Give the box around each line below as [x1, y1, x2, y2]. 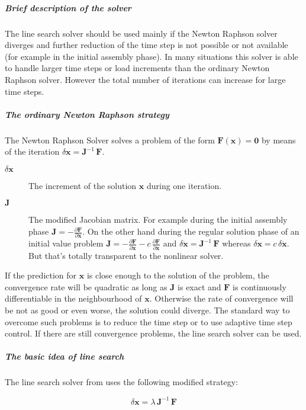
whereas [222, 237, 251, 249]
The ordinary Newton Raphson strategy [5, 108, 169, 120]
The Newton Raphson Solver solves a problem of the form [5, 133, 215, 146]
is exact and [178, 280, 221, 293]
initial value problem [28, 237, 104, 249]
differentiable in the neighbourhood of [5, 292, 142, 305]
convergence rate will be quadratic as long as [5, 280, 168, 293]
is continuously [233, 280, 286, 293]
